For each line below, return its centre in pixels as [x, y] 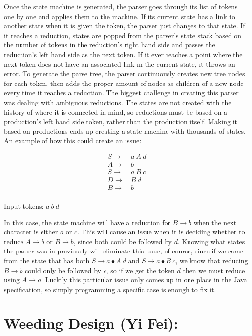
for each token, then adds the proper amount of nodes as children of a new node [124, 83]
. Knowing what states [211, 241]
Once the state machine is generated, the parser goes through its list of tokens [121, 6]
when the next [215, 222]
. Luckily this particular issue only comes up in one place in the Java [144, 280]
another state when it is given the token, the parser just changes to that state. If [125, 26]
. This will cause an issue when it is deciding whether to [161, 232]
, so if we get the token [140, 270]
